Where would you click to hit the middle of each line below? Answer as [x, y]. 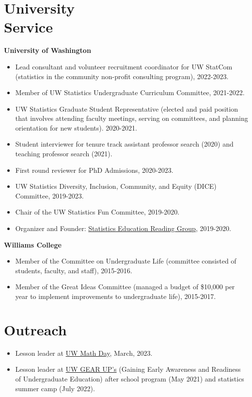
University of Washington [47, 50]
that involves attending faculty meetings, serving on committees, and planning [132, 118]
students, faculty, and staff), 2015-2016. [74, 270]
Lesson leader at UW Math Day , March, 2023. [84, 353]
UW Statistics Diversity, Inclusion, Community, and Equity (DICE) [116, 186]
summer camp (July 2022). [55, 388]
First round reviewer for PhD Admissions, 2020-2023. [94, 170]
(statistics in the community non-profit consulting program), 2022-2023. [122, 76]
